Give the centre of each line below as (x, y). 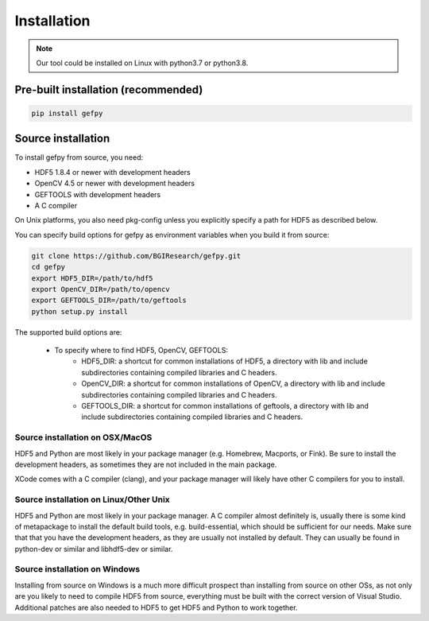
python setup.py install (80, 311)
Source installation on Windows (77, 569)
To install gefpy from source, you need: (79, 157)
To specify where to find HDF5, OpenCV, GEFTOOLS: (141, 351)
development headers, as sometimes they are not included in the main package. (146, 464)
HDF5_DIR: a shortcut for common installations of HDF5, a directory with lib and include (225, 361)
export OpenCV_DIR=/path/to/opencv (100, 289)
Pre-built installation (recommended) (109, 89)
